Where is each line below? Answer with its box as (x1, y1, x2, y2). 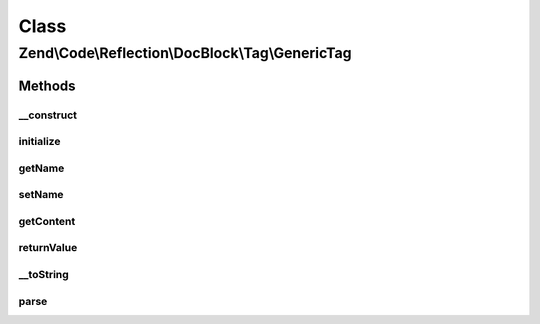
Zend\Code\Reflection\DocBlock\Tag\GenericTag (18, 44, 352, 62)
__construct (18, 108, 78, 122)
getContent (18, 214, 76, 228)
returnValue (18, 241, 78, 255)
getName (18, 161, 65, 175)
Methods (18, 77, 76, 94)
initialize (18, 135, 61, 149)
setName (18, 188, 64, 202)
